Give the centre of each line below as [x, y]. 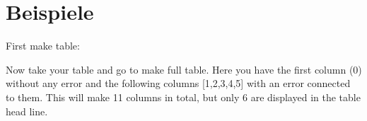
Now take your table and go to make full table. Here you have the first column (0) [184, 69]
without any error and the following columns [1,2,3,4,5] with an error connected [178, 83]
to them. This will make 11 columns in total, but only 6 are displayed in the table [183, 97]
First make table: [43, 46]
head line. [27, 111]
